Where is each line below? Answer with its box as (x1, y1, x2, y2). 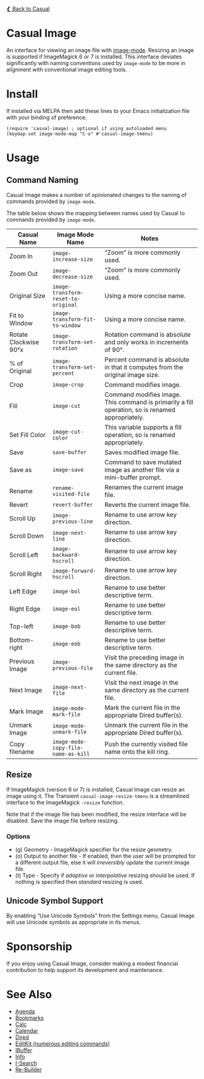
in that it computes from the (104, 363, 183, 371)
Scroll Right (9, 570, 42, 578)
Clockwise (9, 337, 39, 346)
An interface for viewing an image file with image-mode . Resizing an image (6, 46, 194, 53)
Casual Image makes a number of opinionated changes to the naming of (6, 191, 187, 198)
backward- (52, 551, 81, 558)
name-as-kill (52, 750, 90, 757)
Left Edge (9, 587, 37, 595)
